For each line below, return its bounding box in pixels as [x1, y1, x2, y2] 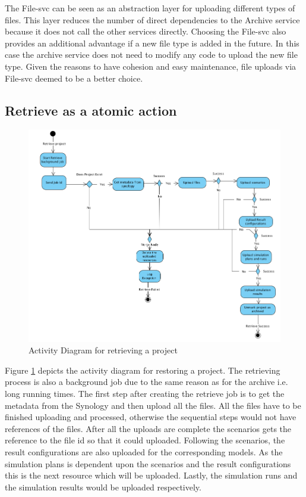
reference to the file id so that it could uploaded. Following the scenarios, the [5, 434, 285, 446]
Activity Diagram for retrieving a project [29, 344, 178, 356]
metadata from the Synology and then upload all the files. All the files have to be [5, 399, 301, 411]
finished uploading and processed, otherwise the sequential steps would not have [5, 411, 296, 423]
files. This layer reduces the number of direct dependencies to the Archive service [5, 13, 300, 26]
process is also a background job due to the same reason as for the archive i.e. [5, 375, 288, 388]
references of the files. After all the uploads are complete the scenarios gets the [5, 422, 292, 434]
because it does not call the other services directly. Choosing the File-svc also [5, 25, 286, 38]
